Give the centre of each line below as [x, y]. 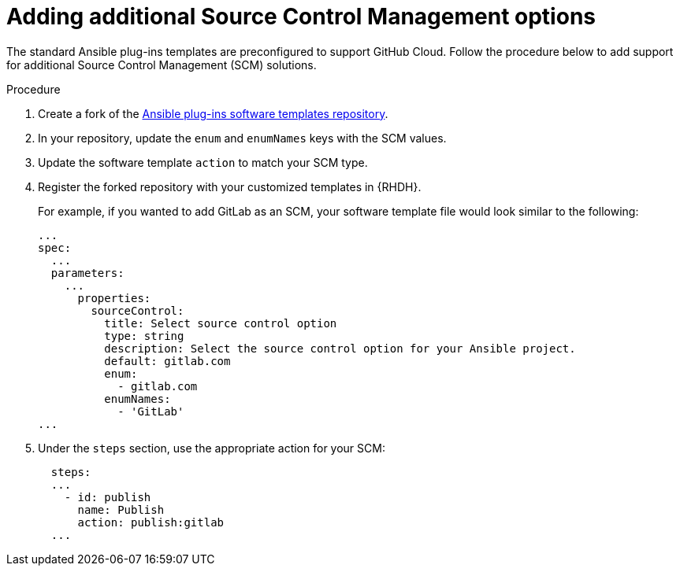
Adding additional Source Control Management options [301, 17]
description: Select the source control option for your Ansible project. [340, 348]
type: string [144, 336]
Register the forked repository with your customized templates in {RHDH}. [230, 186]
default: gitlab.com [167, 361]
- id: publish [108, 497]
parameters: [87, 273]
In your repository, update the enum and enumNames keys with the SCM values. [242, 138]
